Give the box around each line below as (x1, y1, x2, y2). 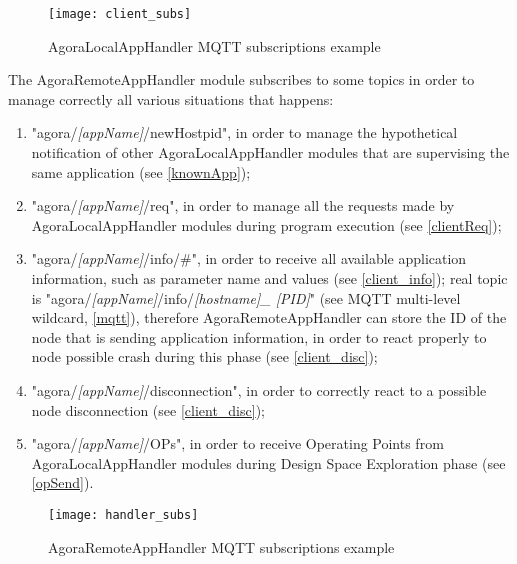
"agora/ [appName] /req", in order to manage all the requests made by (31, 195, 455, 216)
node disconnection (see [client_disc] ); (31, 399, 265, 420)
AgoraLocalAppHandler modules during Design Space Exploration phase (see (31, 452, 506, 473)
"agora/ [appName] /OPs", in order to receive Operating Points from (31, 433, 444, 454)
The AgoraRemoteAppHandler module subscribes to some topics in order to (8, 69, 475, 90)
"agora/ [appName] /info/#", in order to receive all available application (31, 248, 467, 269)
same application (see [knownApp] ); (31, 161, 251, 182)
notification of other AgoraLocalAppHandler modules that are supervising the (31, 142, 510, 163)
